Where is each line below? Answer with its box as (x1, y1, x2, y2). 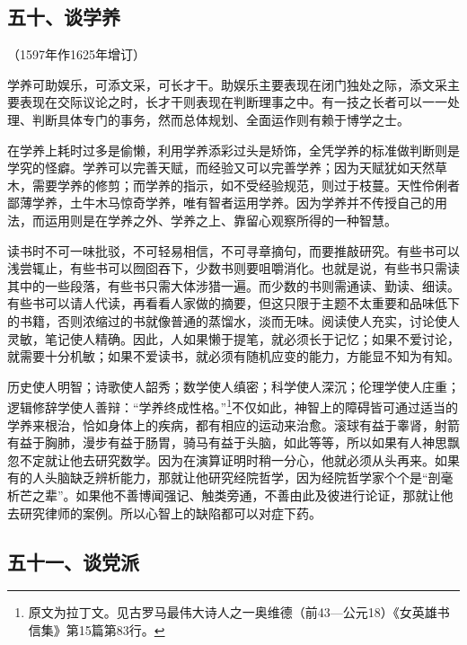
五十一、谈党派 (7, 547, 139, 575)
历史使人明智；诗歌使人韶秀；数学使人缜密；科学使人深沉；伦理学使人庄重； (7, 376, 460, 395)
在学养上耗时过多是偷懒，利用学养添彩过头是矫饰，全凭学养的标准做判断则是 (7, 140, 460, 159)
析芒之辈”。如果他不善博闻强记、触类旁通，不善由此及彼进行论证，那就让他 (7, 485, 454, 504)
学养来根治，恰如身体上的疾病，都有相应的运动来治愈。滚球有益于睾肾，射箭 (7, 415, 460, 434)
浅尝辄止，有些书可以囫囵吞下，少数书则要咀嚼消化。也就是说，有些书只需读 (7, 259, 460, 278)
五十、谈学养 (7, 3, 120, 31)
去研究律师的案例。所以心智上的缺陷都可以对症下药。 (7, 503, 322, 522)
